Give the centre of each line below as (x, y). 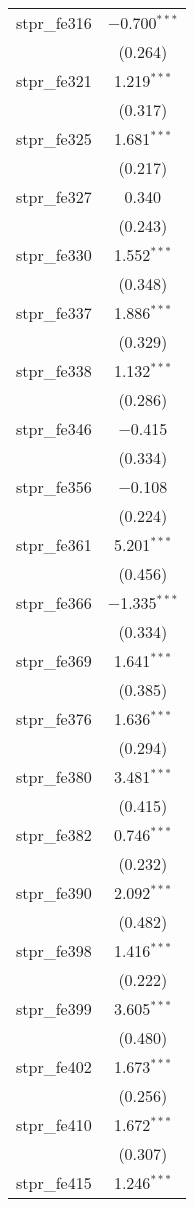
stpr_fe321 (54, 80)
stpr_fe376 (54, 718)
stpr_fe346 (54, 428)
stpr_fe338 (54, 370)
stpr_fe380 (54, 776)
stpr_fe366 (54, 602)
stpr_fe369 (54, 660)
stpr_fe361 (54, 544)
